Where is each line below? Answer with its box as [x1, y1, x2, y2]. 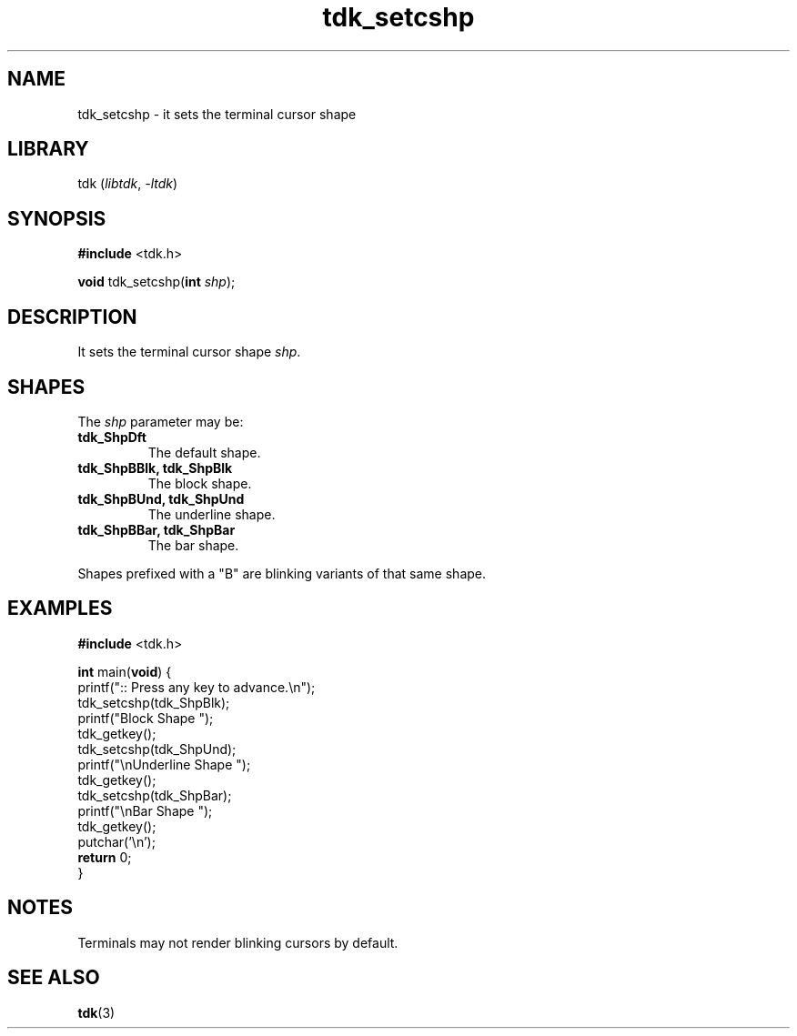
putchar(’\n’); [77, 833, 156, 850]
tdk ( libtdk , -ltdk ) [77, 176, 178, 192]
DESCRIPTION [7, 305, 137, 328]
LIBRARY [7, 137, 89, 161]
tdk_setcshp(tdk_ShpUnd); [77, 740, 237, 757]
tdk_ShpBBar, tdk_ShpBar [77, 521, 236, 538]
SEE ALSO [7, 966, 100, 990]
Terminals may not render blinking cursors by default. [77, 934, 398, 951]
